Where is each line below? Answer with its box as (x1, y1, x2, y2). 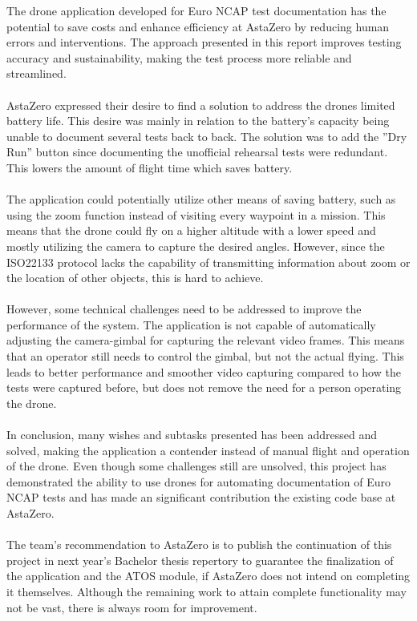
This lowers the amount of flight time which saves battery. (6, 159, 293, 175)
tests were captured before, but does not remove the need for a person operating (6, 379, 402, 396)
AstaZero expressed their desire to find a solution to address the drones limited (6, 96, 395, 113)
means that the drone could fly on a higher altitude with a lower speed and (6, 222, 376, 239)
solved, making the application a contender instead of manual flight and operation (6, 442, 410, 458)
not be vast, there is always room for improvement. (6, 599, 257, 615)
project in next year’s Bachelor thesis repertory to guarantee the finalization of (6, 551, 394, 568)
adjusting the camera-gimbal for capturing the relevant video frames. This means (6, 332, 405, 349)
